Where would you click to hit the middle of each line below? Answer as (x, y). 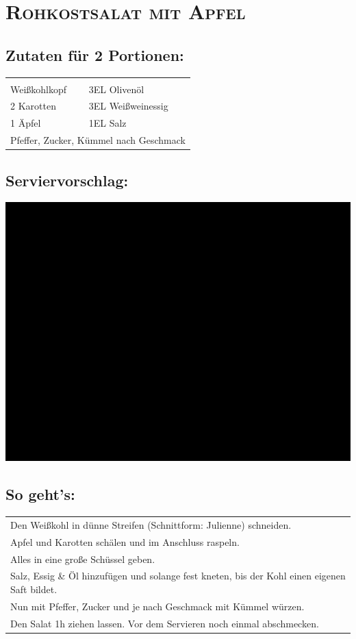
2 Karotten (33, 106)
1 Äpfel (26, 123)
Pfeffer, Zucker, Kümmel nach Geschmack (98, 140)
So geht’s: (40, 494)
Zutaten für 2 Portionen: (95, 54)
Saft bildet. (34, 589)
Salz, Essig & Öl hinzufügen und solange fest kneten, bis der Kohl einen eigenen (178, 576)
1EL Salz (107, 123)
